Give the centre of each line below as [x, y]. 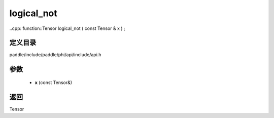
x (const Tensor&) [54, 82]
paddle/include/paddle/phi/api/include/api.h [55, 55]
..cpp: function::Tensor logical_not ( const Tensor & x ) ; [67, 28]
